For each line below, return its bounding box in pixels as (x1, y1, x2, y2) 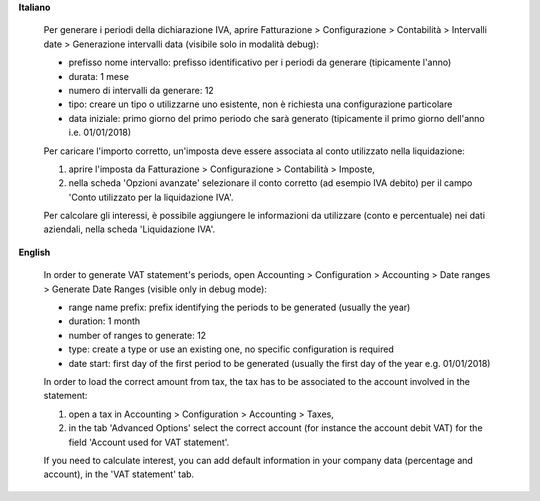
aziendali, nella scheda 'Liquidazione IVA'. (43, 223, 215, 235)
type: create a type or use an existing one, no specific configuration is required (68, 343, 394, 355)
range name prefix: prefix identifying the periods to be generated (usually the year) (68, 301, 411, 314)
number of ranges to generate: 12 (68, 329, 207, 341)
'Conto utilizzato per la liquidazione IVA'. (68, 191, 234, 203)
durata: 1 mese (68, 70, 130, 82)
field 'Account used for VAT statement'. (68, 436, 230, 448)
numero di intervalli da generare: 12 (68, 84, 214, 96)
